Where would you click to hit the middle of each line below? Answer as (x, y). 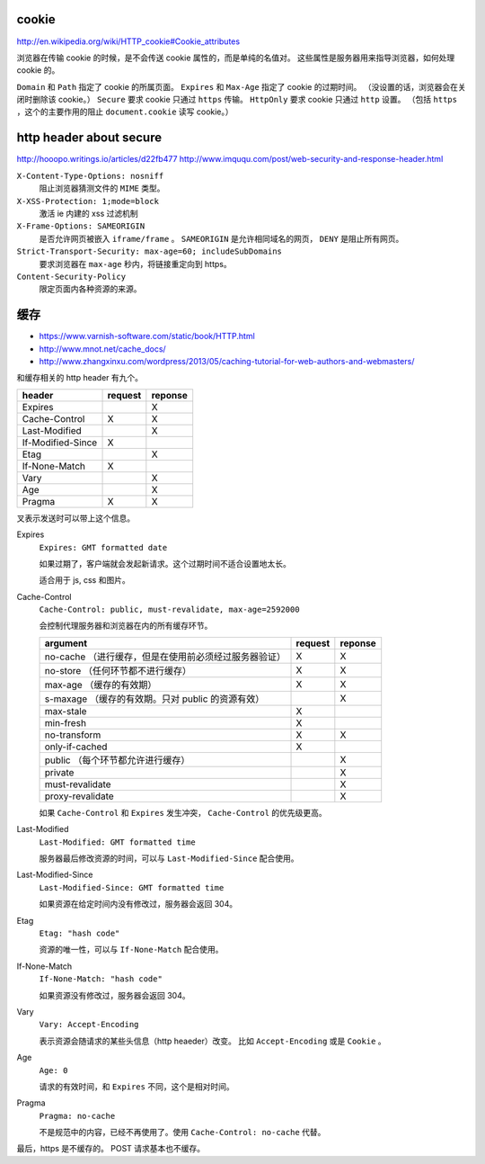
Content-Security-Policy (71, 276)
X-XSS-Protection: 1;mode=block (88, 201)
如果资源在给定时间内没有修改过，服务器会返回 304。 (138, 904)
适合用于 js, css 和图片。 (84, 580)
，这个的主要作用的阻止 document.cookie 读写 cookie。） (125, 112)
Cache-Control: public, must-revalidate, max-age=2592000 (169, 610)
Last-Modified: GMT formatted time (118, 842)
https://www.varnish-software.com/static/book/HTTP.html (147, 336)
